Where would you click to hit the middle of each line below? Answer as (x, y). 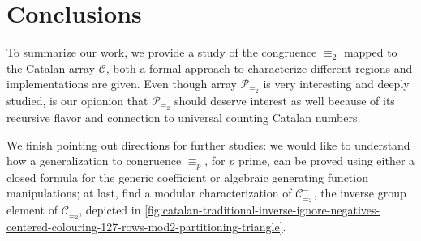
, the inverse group (360, 193)
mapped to (370, 52)
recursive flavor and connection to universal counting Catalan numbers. (184, 118)
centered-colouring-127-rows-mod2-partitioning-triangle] (145, 226)
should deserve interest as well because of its (284, 101)
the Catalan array (51, 68)
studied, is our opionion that (77, 101)
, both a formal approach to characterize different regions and (259, 68)
